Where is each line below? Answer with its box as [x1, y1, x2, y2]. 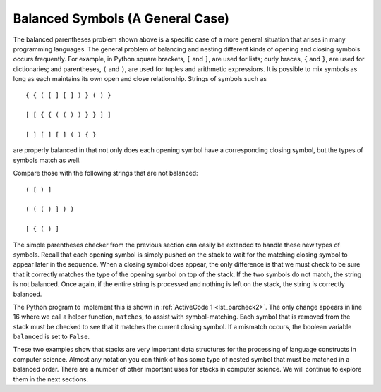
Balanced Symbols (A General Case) [13, 11, 229, 26]
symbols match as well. [13, 156, 81, 164]
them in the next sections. [13, 374, 88, 384]
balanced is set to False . [13, 332, 90, 341]
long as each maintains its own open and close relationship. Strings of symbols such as [13, 75, 267, 83]
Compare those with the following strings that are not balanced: [13, 169, 198, 178]
